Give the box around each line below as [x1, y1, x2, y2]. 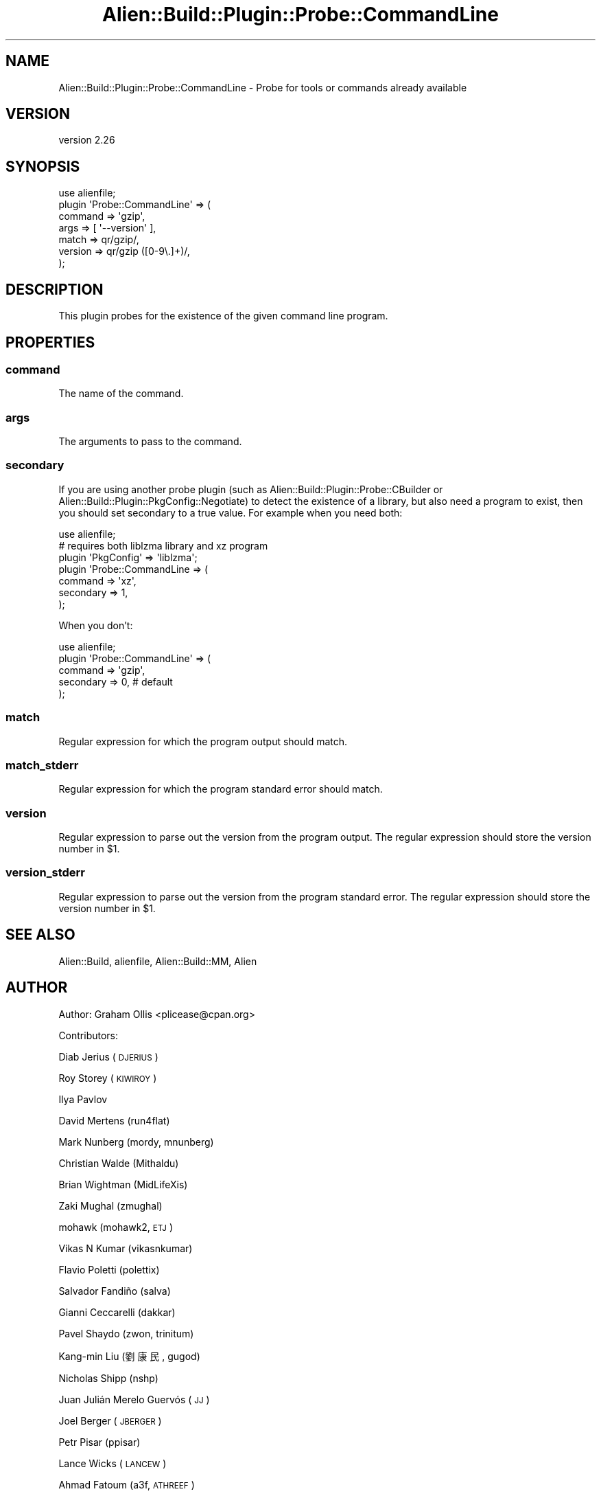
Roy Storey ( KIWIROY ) [58, 1072, 157, 1084]
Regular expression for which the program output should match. [58, 735, 348, 747]
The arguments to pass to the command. [58, 435, 242, 448]
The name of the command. [58, 387, 184, 400]
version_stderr [5, 865, 86, 880]
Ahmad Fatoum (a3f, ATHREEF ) [58, 1478, 195, 1491]
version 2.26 [58, 134, 115, 146]
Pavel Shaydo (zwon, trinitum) [58, 1327, 194, 1339]
